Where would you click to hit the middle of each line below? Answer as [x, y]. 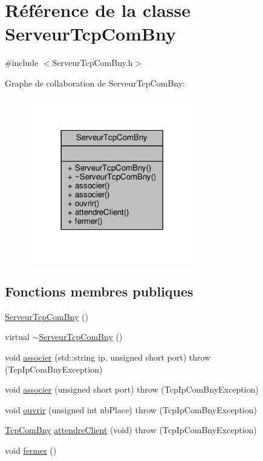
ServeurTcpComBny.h [93, 63]
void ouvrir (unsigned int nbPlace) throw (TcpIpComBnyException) [131, 409]
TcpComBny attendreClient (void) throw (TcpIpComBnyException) [131, 430]
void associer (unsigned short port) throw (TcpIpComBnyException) [132, 389]
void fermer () [31, 450]
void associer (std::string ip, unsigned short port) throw [108, 357]
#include [22, 63]
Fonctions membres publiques [99, 291]
